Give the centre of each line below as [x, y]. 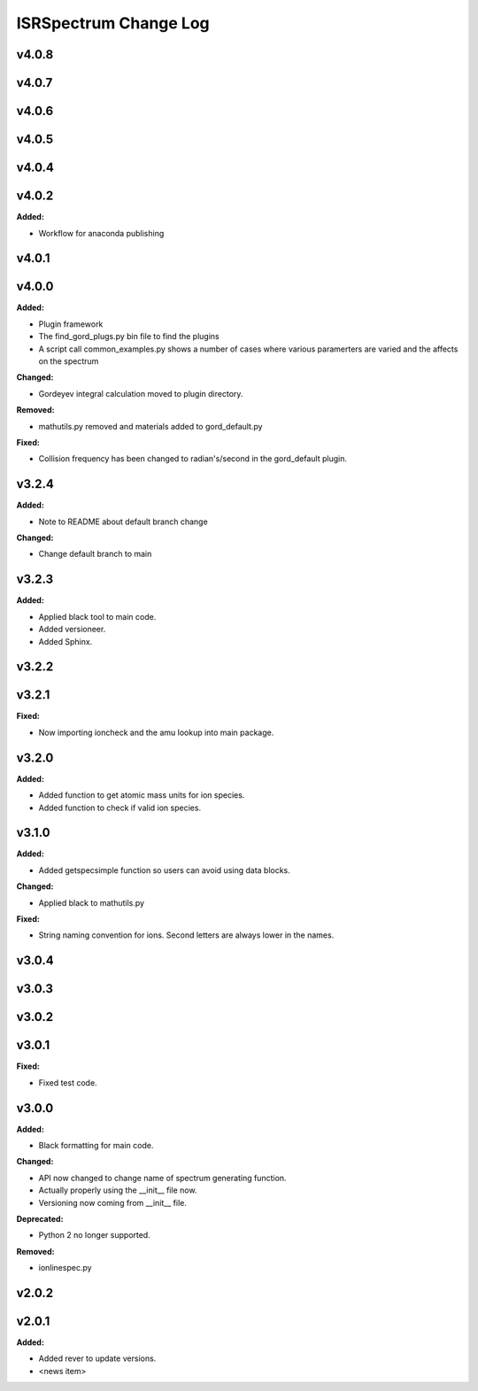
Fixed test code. [68, 1082]
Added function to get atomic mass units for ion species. [142, 795]
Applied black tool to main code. [97, 616]
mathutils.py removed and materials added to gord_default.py [150, 426]
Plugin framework [71, 324]
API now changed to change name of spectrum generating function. [162, 1178]
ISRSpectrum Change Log [113, 23]
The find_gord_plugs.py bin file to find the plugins [129, 336]
